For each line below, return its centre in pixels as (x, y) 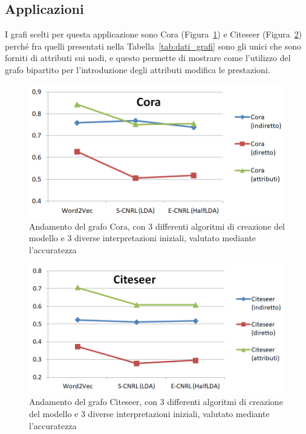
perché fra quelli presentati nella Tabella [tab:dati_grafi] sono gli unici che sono (153, 46)
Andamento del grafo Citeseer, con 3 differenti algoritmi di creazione (156, 402)
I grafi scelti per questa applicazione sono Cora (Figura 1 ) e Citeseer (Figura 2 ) (154, 34)
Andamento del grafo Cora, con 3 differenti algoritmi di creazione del (157, 226)
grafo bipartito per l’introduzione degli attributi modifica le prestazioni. (138, 69)
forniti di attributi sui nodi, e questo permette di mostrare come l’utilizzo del (148, 58)
